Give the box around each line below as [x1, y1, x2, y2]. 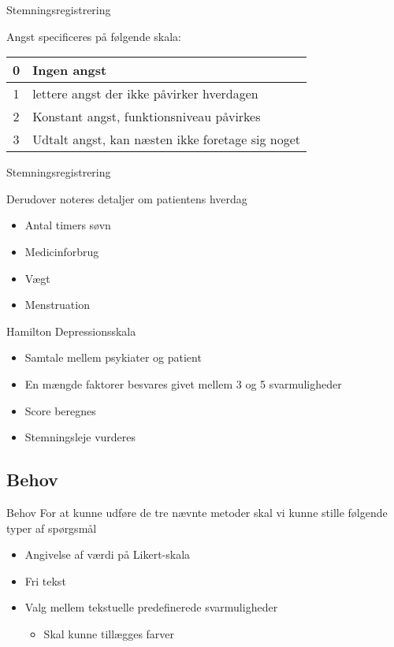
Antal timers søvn [24, 217, 111, 233]
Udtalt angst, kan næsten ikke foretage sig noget [32, 130, 301, 149]
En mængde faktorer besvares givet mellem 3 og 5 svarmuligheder [24, 375, 342, 392]
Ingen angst [32, 61, 107, 80]
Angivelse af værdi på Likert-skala [24, 546, 191, 563]
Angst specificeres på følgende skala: [6, 28, 181, 44]
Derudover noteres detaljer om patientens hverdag [6, 190, 247, 206]
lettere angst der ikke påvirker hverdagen [32, 84, 258, 103]
